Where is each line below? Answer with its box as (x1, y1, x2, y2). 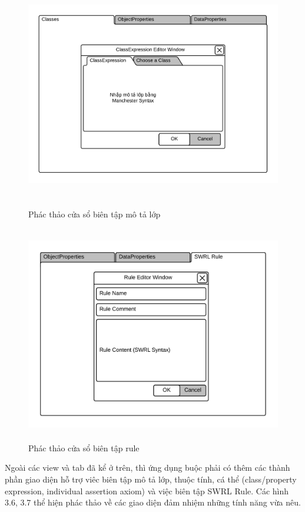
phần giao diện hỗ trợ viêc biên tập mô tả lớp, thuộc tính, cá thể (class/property (5, 473, 297, 485)
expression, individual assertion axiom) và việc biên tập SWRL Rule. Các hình (5, 484, 289, 497)
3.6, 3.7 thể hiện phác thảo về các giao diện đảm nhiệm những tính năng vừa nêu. (5, 496, 301, 508)
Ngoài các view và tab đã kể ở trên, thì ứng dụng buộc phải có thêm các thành (5, 461, 290, 474)
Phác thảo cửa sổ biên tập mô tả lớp (28, 207, 161, 220)
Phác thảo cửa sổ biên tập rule (28, 441, 140, 454)
